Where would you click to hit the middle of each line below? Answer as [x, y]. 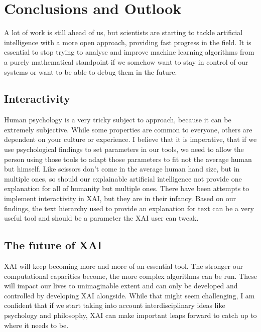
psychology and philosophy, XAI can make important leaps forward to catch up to [130, 315]
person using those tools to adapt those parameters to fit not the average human [128, 159]
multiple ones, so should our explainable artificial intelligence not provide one [123, 178]
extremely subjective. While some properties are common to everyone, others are [128, 129]
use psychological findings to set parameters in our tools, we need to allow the [124, 149]
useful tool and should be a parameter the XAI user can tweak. [101, 218]
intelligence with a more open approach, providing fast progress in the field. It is [128, 42]
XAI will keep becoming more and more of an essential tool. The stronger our [123, 266]
